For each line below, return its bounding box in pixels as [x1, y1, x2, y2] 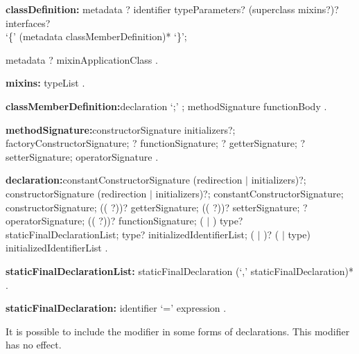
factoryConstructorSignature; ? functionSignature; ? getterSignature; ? [6, 136, 306, 150]
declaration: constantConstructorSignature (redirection [6, 172, 243, 187]
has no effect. [6, 337, 62, 352]
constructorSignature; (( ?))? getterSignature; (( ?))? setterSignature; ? [6, 200, 308, 214]
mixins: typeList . [6, 76, 85, 90]
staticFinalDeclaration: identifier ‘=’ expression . [6, 301, 227, 315]
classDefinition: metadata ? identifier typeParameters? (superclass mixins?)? [6, 2, 339, 16]
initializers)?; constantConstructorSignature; [155, 186, 344, 200]
